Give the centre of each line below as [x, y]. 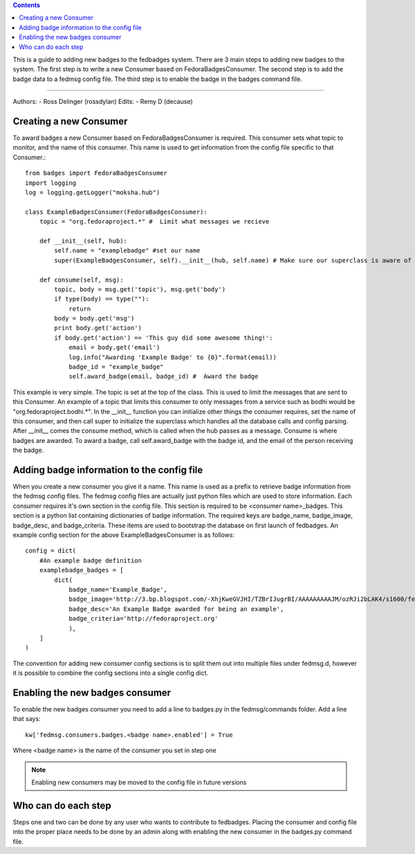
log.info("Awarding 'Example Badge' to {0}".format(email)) [173, 357]
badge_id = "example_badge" [116, 367]
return [80, 309]
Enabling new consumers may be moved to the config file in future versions [139, 782]
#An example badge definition [90, 560]
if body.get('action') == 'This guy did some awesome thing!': [164, 338]
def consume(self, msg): [81, 280]
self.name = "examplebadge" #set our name [127, 251]
